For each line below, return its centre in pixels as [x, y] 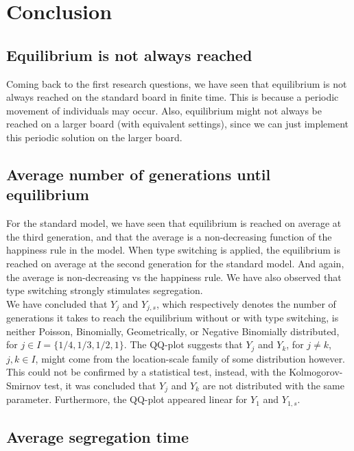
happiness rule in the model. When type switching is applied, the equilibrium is [174, 250]
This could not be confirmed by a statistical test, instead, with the [146, 372]
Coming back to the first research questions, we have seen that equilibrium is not [177, 83]
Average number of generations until [139, 174]
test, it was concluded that [100, 385]
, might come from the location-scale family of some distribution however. [190, 358]
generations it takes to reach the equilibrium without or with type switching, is [173, 318]
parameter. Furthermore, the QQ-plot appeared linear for [127, 399]
